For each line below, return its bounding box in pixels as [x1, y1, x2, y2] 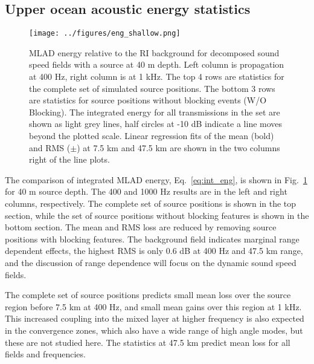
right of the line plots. [29, 153, 110, 166]
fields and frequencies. [5, 348, 86, 360]
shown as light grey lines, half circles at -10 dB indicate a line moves [29, 117, 283, 130]
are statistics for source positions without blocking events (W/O [29, 94, 267, 106]
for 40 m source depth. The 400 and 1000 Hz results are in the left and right [5, 185, 287, 198]
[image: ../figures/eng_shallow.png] [29, 29, 181, 38]
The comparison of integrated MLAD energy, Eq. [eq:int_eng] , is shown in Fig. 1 [5, 173, 307, 186]
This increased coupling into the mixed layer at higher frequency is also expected [5, 312, 304, 325]
